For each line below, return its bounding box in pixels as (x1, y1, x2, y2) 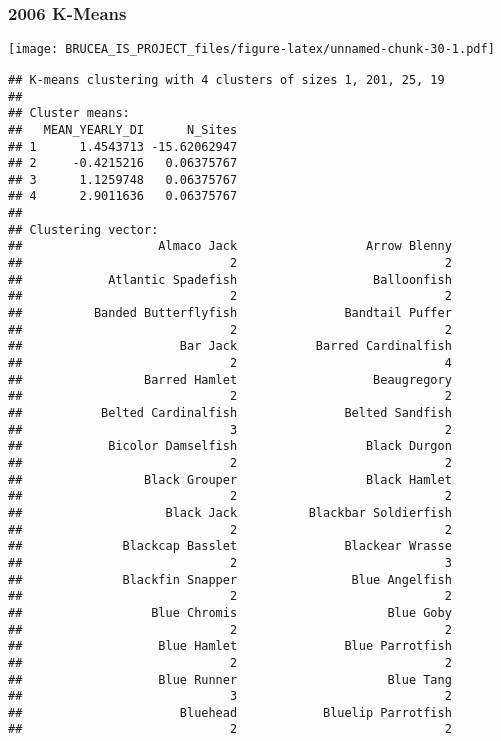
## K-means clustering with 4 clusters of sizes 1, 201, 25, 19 (8, 72, 445, 87)
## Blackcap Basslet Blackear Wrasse (8, 539, 452, 554)
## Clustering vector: (8, 222, 159, 237)
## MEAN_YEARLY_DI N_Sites (8, 122, 238, 137)
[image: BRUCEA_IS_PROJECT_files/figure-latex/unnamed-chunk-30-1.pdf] (8, 42, 495, 57)
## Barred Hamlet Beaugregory (8, 372, 452, 387)
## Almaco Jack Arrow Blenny (8, 239, 452, 254)
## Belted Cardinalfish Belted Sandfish (8, 406, 452, 420)
